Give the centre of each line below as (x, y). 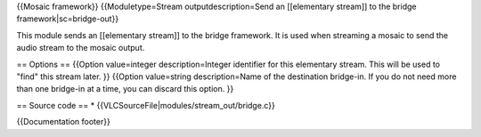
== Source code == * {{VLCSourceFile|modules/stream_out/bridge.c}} (146, 105)
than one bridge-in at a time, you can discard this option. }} (125, 89)
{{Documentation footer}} (63, 122)
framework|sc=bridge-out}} (68, 19)
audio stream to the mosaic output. (81, 48)
